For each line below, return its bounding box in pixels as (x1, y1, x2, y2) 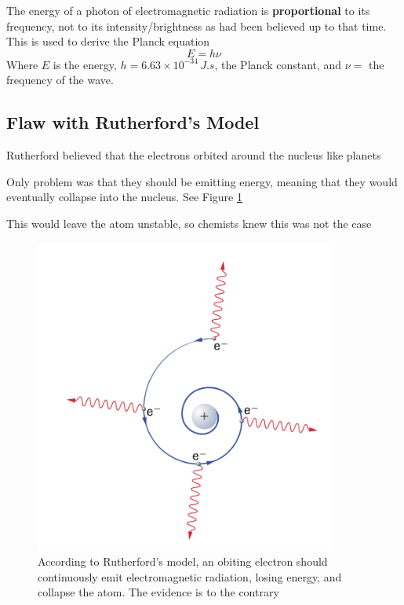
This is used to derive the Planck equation (6, 33, 210, 49)
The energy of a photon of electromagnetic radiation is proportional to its (6, 2, 370, 18)
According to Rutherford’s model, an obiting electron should (38, 553, 328, 570)
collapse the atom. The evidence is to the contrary (38, 584, 279, 600)
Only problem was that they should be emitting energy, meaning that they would (6, 173, 398, 189)
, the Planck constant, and (214, 56, 342, 72)
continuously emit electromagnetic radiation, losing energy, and (38, 568, 342, 585)
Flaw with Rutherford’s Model (6, 110, 260, 134)
